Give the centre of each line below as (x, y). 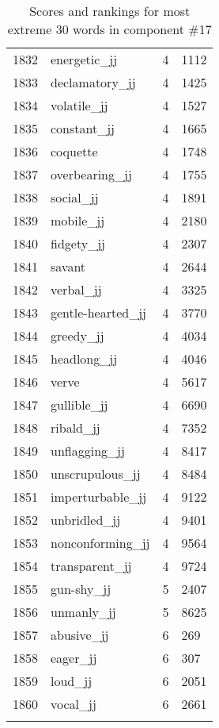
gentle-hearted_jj (98, 312)
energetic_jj (84, 59)
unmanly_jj (83, 612)
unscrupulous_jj (96, 474)
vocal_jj (74, 704)
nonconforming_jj (100, 543)
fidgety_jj (78, 243)
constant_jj (83, 128)
